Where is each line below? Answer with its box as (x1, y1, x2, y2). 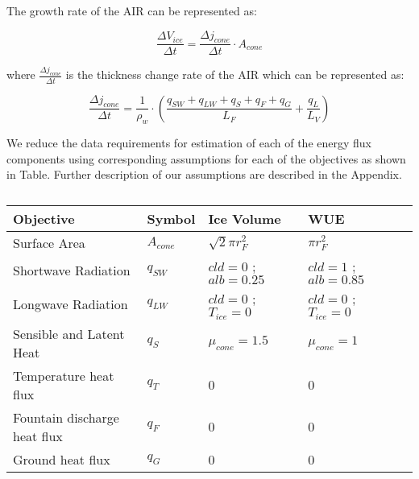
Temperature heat (13, 365, 114, 385)
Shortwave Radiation (13, 261, 131, 280)
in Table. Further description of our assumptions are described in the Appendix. (6, 166, 402, 183)
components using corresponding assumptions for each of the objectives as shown (6, 150, 406, 167)
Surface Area (13, 233, 85, 252)
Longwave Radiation (13, 295, 128, 314)
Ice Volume (208, 209, 281, 228)
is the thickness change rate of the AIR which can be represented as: (65, 66, 404, 83)
